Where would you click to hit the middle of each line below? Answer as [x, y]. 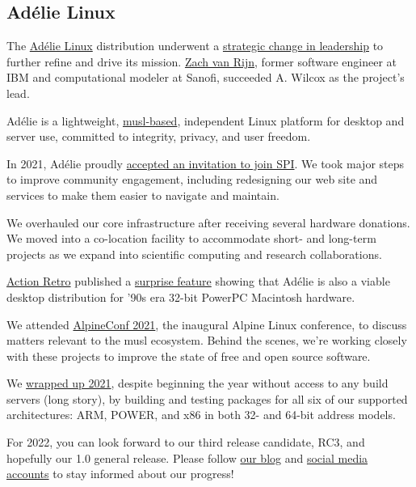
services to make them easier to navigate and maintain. [143, 195]
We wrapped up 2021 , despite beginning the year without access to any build [197, 383]
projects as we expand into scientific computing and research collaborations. [194, 254]
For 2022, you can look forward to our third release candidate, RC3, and [186, 442]
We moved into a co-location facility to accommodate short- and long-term [191, 238]
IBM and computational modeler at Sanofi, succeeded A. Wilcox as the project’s [206, 77]
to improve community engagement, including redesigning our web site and [192, 179]
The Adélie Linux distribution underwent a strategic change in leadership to [195, 46]
